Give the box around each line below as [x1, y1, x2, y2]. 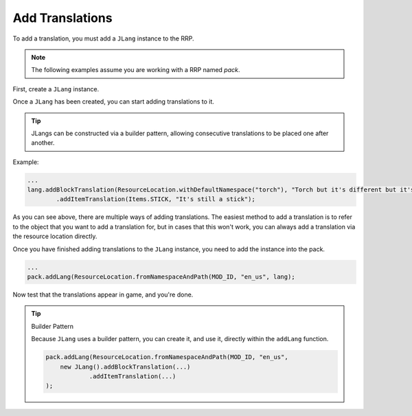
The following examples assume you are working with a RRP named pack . [31, 66, 240, 74]
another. [31, 139, 55, 147]
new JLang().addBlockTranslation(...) [60, 362, 191, 371]
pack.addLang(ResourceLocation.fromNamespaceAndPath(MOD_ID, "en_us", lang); [27, 273, 295, 281]
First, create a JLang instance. [12, 84, 100, 93]
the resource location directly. [12, 232, 98, 240]
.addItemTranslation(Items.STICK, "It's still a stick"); [56, 196, 255, 203]
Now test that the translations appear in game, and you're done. [12, 290, 194, 299]
